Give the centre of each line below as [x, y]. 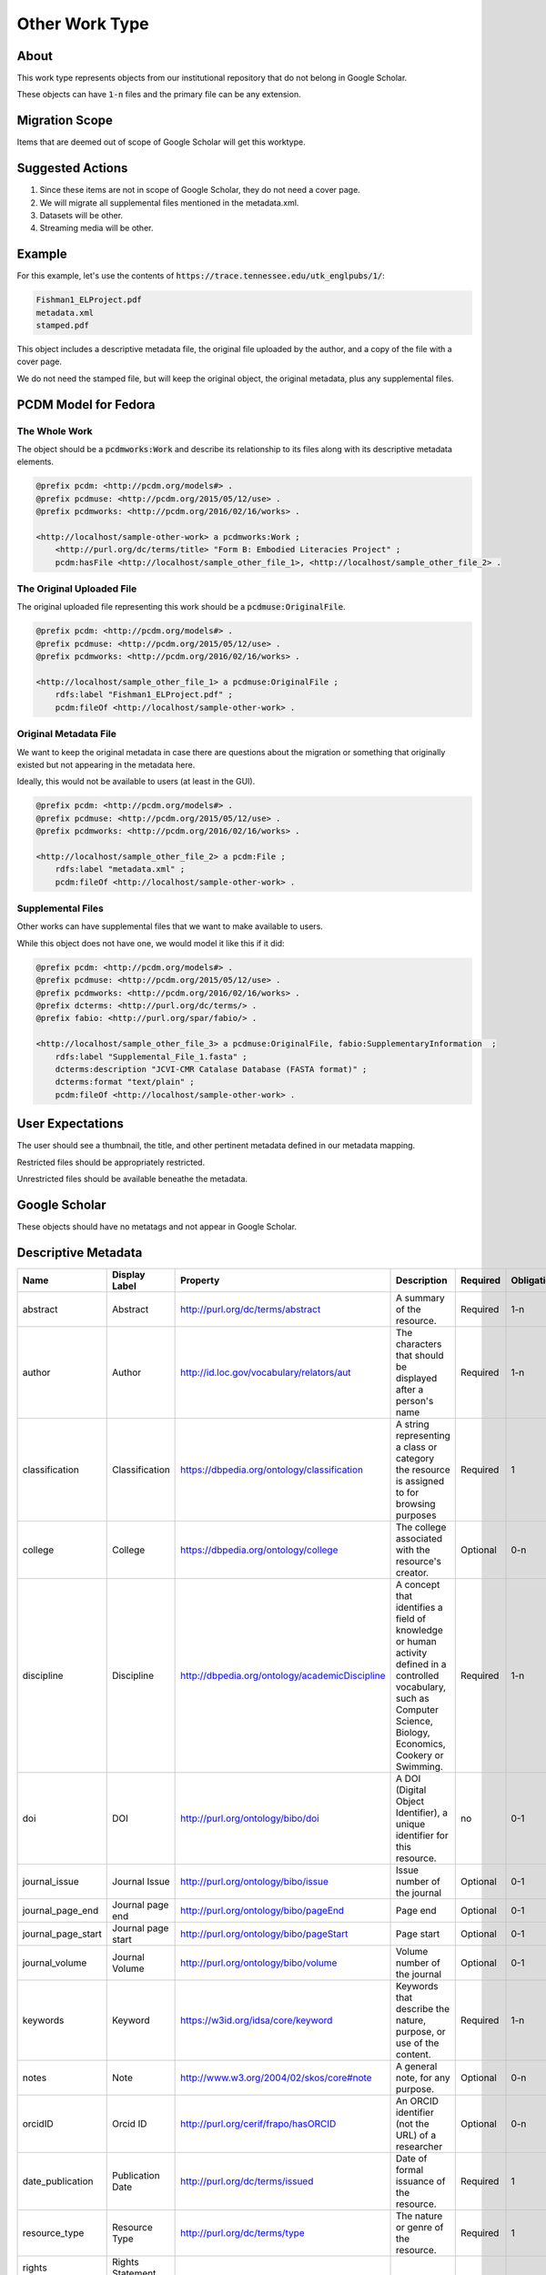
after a [409, 1390]
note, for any [423, 2078]
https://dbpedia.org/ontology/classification [272, 1470]
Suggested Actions [72, 168]
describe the [423, 2008]
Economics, [420, 1744]
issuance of [420, 2181]
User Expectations [71, 1124]
